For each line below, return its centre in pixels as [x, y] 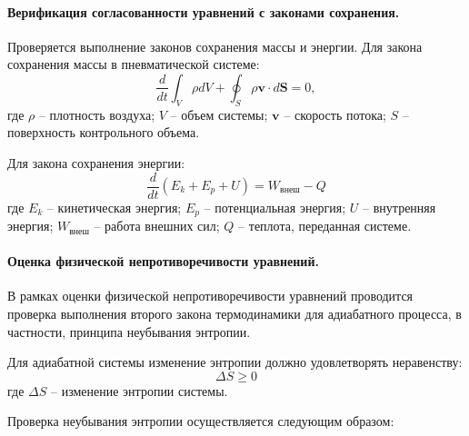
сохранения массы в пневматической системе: [134, 64]
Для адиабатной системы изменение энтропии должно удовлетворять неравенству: [235, 362]
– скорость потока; [335, 114]
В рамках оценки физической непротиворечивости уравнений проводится [210, 296]
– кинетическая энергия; [114, 207]
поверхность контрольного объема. [104, 132]
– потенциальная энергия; [275, 207]
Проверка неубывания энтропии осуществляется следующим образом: [201, 421]
